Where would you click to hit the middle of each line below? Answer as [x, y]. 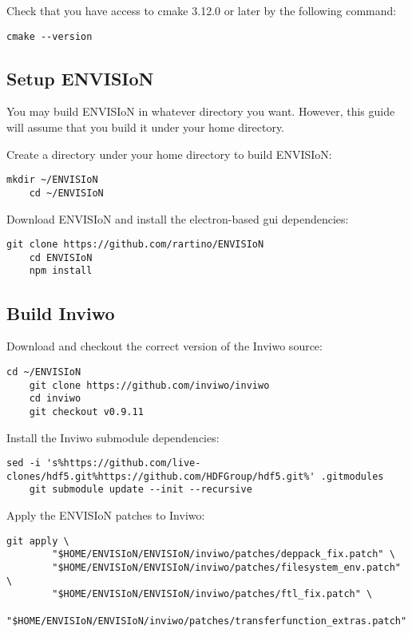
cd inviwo [55, 399]
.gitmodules [352, 476]
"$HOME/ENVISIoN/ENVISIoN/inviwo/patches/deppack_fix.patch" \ [224, 554]
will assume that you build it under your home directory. [146, 127]
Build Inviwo [61, 313]
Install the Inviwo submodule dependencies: [113, 437]
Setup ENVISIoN [80, 78]
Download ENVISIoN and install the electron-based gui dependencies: [178, 218]
